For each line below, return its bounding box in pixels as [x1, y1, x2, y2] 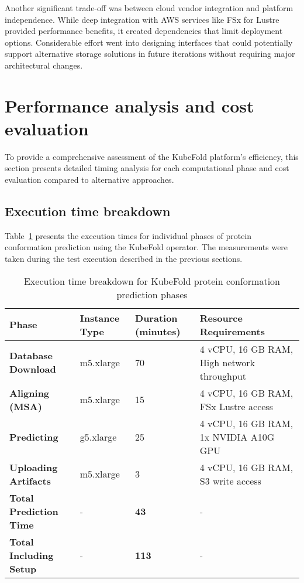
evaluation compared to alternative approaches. [5, 173, 174, 186]
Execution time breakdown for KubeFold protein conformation [23, 274, 281, 288]
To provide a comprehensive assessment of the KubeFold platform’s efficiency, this [5, 150, 299, 162]
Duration [135, 311, 178, 325]
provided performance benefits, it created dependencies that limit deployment [5, 25, 283, 37]
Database [9, 349, 53, 363]
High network [199, 355, 255, 369]
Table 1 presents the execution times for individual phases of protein [5, 229, 252, 241]
